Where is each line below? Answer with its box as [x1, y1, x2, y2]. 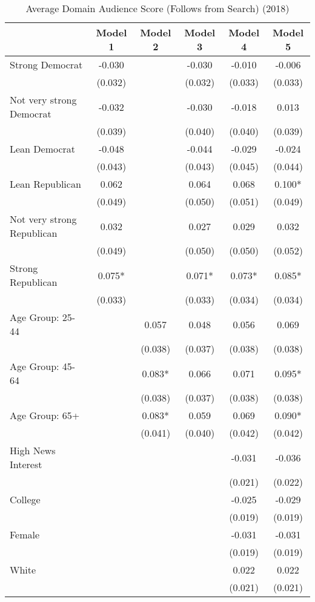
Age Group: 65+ [10, 408, 80, 422]
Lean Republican [10, 177, 81, 191]
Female [10, 528, 40, 541]
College [10, 492, 41, 506]
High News [10, 443, 56, 457]
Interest [10, 457, 42, 471]
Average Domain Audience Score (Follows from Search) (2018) [25, 1, 290, 15]
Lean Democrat [10, 142, 76, 156]
